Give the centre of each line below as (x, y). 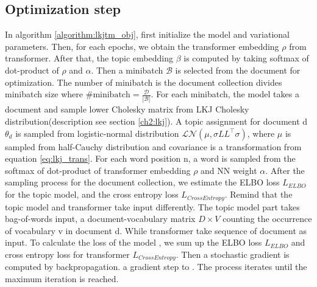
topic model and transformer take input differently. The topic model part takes (152, 206)
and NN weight (229, 170)
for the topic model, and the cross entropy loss (92, 194)
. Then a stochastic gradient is (233, 254)
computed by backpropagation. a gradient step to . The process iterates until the (156, 267)
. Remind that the (258, 194)
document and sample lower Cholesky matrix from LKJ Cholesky (127, 109)
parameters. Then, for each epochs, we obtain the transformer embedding (142, 46)
